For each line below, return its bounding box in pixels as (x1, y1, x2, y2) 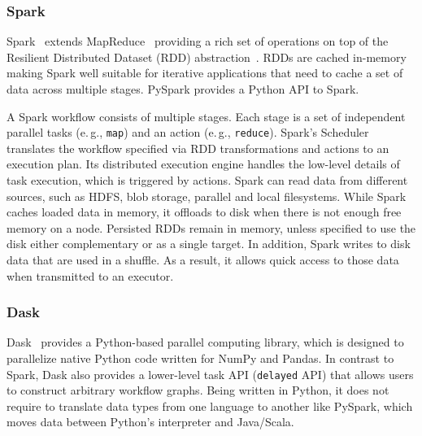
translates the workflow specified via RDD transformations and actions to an (7, 139, 389, 156)
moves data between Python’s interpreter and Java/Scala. (7, 413, 294, 430)
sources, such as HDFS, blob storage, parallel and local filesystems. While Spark (7, 187, 407, 204)
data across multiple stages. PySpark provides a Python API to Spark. (7, 81, 359, 97)
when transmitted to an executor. (7, 267, 174, 284)
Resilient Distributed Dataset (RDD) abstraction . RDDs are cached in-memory (7, 48, 407, 65)
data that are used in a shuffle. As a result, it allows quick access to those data (7, 251, 399, 268)
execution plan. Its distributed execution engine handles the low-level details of (7, 155, 400, 172)
